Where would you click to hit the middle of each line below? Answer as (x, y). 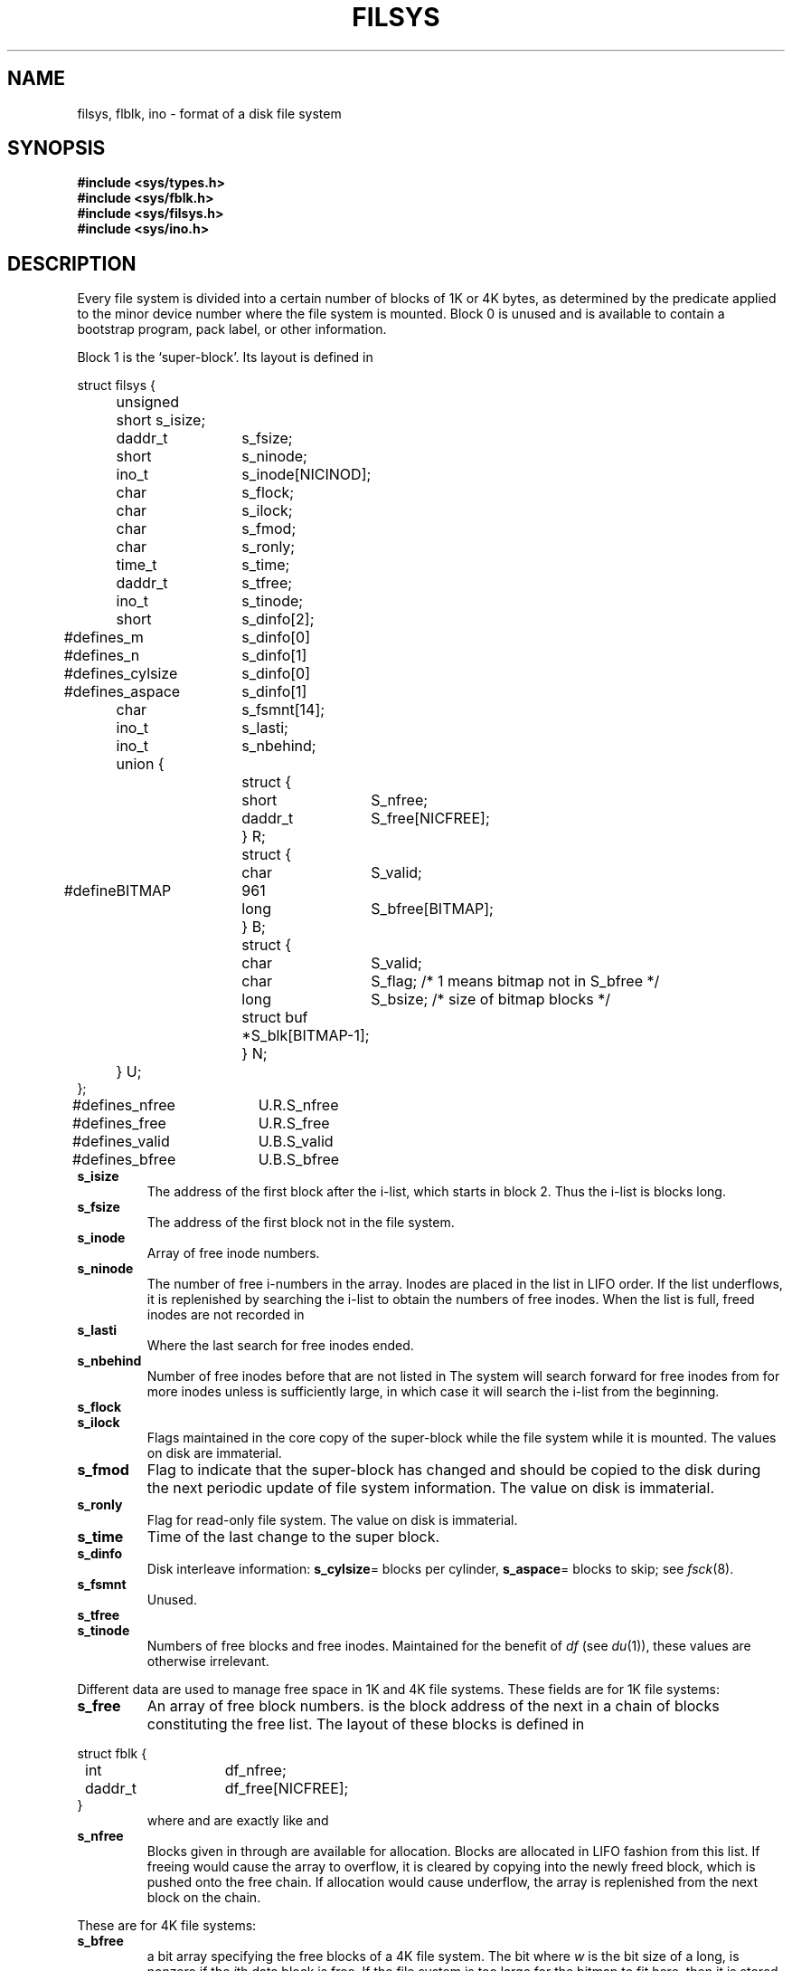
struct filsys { (116, 386)
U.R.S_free (294, 1124)
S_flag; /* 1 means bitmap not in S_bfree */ (515, 981)
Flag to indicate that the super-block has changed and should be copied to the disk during (454, 1470)
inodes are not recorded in (226, 1315)
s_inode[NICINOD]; (306, 475)
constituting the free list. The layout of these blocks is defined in (366, 1724)
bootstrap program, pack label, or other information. (232, 329)
